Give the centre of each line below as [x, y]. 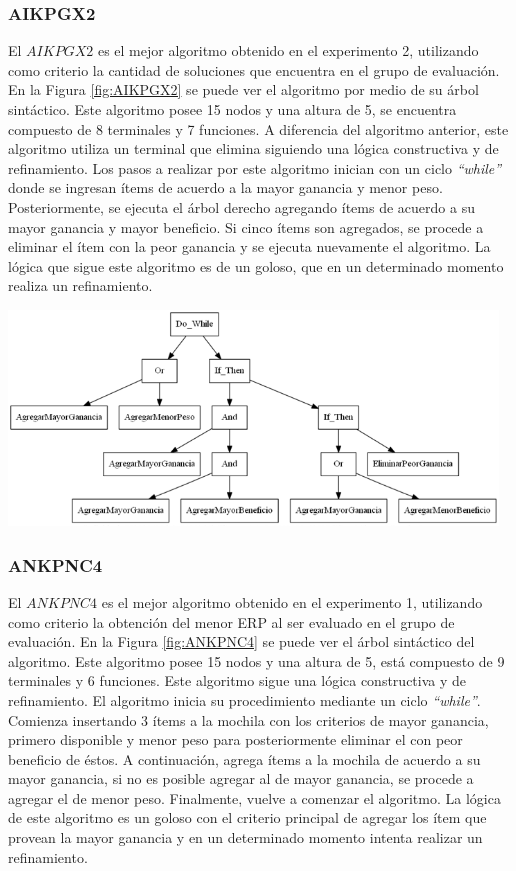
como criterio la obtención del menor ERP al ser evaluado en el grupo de [231, 621]
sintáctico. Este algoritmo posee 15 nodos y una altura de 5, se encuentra [232, 109]
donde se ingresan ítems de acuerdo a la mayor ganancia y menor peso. [225, 187]
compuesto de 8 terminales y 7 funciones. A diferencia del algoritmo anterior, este [258, 128]
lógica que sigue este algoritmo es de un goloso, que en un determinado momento [256, 265]
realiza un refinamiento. [80, 285]
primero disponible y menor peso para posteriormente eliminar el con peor [235, 739]
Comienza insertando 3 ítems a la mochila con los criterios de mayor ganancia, [248, 719]
